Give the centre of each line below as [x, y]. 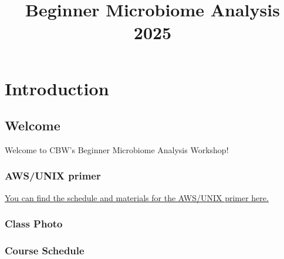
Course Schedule [45, 251]
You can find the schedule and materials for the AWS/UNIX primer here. [137, 197]
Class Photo [34, 224]
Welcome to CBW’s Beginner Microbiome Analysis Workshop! [117, 149]
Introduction [57, 88]
